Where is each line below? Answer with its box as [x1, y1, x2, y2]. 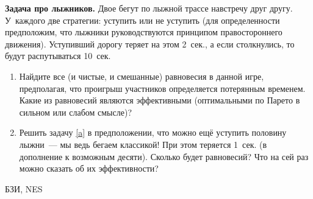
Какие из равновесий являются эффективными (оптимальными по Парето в [19, 94, 300, 106]
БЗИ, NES [5, 182, 43, 195]
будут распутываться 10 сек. [5, 49, 111, 62]
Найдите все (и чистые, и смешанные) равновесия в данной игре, [19, 69, 264, 82]
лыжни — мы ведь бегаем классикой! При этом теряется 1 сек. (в [19, 138, 267, 150]
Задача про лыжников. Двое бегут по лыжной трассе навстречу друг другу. [5, 2, 293, 14]
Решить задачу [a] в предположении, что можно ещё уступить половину [19, 126, 287, 139]
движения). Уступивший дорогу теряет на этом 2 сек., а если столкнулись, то [5, 37, 295, 50]
